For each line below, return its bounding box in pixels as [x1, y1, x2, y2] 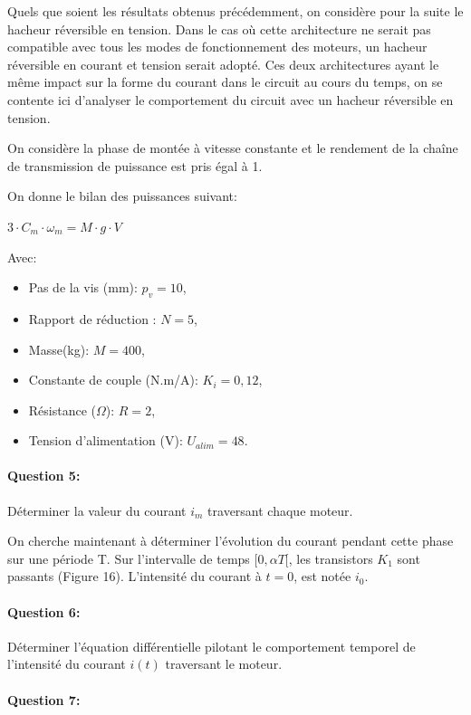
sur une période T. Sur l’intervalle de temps [7, 548, 250, 567]
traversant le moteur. [165, 654, 283, 673]
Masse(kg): [28, 339, 90, 358]
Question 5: [7, 466, 81, 485]
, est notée [293, 567, 351, 586]
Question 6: [7, 602, 81, 621]
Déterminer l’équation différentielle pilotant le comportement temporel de [7, 636, 416, 655]
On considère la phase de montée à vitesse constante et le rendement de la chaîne [7, 138, 458, 157]
